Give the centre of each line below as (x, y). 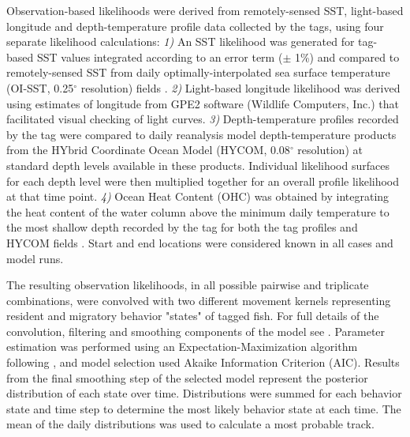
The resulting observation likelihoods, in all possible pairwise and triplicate (188, 285)
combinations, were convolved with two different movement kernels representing (199, 300)
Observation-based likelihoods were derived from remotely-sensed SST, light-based (205, 10)
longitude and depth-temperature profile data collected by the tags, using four (195, 26)
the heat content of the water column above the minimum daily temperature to (198, 211)
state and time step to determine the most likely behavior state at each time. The (204, 408)
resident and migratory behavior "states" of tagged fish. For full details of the (193, 316)
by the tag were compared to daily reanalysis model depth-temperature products (201, 134)
